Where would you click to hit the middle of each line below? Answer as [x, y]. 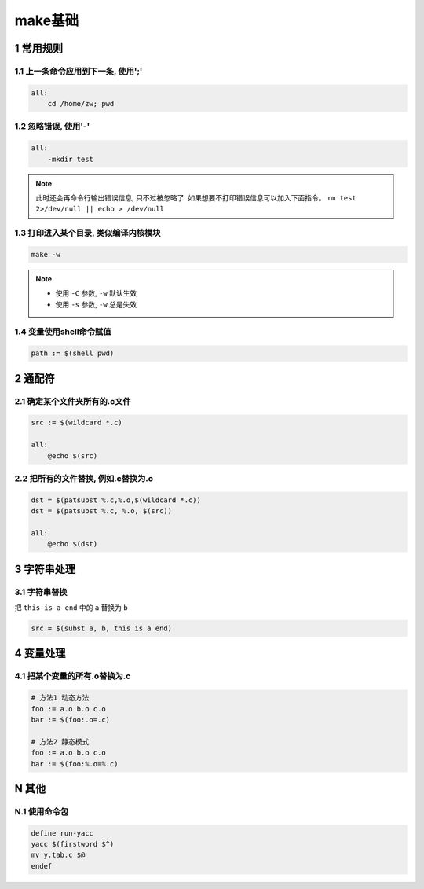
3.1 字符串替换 [41, 592]
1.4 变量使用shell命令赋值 [63, 332]
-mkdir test [71, 159]
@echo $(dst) [73, 544]
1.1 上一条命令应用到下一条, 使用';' [79, 71]
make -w [46, 254]
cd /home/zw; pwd [81, 104]
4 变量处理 [40, 654]
